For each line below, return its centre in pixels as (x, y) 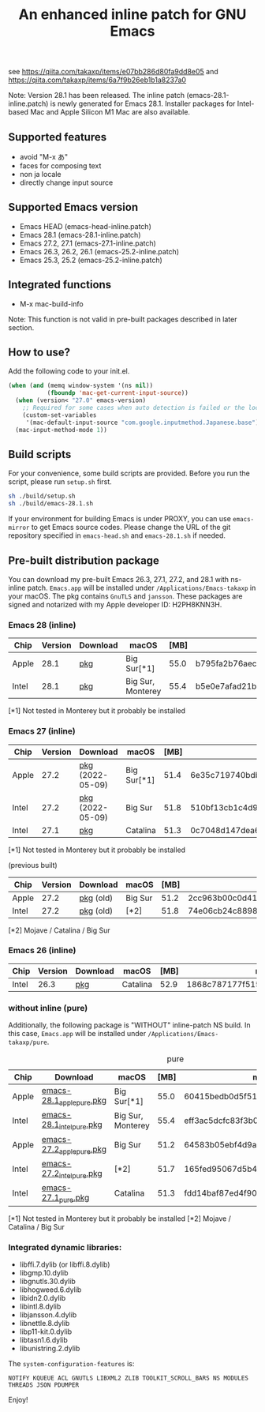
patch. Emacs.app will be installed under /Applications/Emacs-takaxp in (142, 588)
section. (21, 327)
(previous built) (33, 865)
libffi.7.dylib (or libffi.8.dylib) (65, 1264)
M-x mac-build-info (52, 304)
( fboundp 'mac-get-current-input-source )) (118, 393)
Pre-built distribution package (84, 560)
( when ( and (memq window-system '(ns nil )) (81, 386)
